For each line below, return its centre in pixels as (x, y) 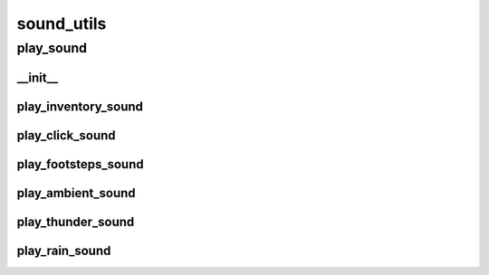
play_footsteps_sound (80, 164)
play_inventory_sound (80, 106)
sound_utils (62, 24)
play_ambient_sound (76, 193)
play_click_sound (67, 135)
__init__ (38, 77)
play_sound (52, 48)
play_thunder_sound (76, 222)
